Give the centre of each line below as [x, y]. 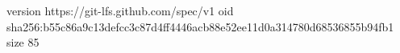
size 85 [23, 42]
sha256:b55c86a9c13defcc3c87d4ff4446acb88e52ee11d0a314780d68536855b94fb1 [200, 26]
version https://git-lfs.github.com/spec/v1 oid [120, 10]
